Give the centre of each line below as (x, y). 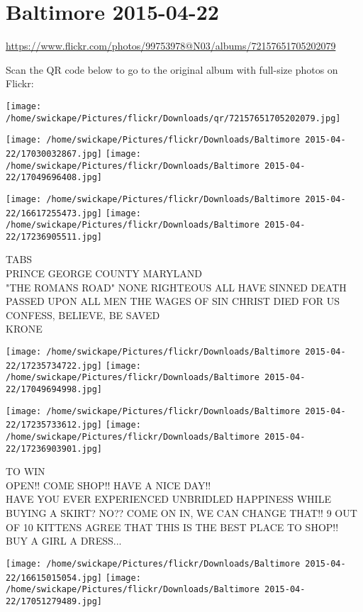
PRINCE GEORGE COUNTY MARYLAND (104, 273)
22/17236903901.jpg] (54, 449)
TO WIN (26, 471)
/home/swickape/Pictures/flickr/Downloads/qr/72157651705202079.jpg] (173, 118)
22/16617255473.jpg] (54, 213)
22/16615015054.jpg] (54, 578)
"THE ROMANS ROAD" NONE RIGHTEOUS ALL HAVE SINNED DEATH (176, 287)
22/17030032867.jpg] (54, 154)
